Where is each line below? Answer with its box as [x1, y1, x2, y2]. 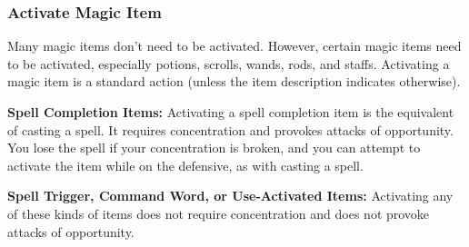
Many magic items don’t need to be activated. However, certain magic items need [7, 36, 462, 55]
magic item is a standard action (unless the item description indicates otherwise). [7, 72, 461, 91]
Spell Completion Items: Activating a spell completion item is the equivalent [7, 103, 454, 121]
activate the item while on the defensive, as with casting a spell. [7, 155, 364, 174]
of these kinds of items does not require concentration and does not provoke [7, 203, 430, 222]
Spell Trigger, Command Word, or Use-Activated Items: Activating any [7, 186, 454, 205]
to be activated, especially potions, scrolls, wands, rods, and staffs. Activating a [7, 54, 450, 73]
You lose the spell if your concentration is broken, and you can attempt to [7, 138, 421, 157]
